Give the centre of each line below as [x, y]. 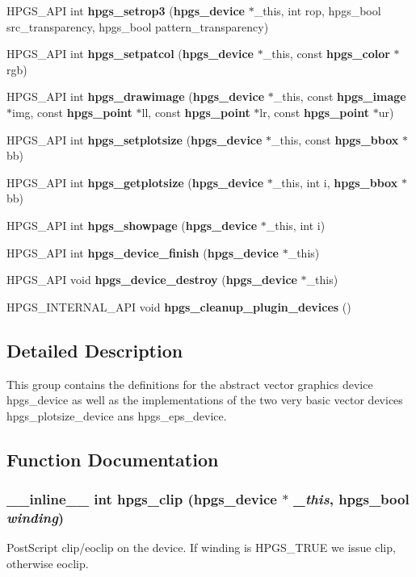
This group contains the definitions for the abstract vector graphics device [190, 384]
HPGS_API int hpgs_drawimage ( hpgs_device [136, 96]
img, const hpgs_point [72, 112]
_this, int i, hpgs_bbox [335, 182]
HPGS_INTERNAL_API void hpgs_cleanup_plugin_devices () [179, 306]
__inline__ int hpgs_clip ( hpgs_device [142, 499]
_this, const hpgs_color [326, 54]
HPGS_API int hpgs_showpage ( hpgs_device [132, 225]
